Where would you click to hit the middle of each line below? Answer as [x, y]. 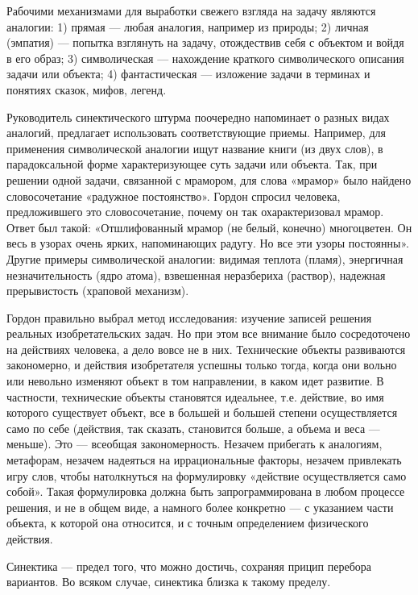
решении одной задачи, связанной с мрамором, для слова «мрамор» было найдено [209, 179]
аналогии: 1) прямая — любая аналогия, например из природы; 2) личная [188, 26]
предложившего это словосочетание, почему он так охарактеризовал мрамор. [195, 212]
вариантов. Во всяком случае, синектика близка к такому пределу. [169, 582]
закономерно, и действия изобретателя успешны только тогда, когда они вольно [202, 365]
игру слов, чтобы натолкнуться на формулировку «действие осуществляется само [207, 475]
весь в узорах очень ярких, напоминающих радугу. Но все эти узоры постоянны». [208, 243]
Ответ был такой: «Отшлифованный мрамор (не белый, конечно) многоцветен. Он [209, 227]
